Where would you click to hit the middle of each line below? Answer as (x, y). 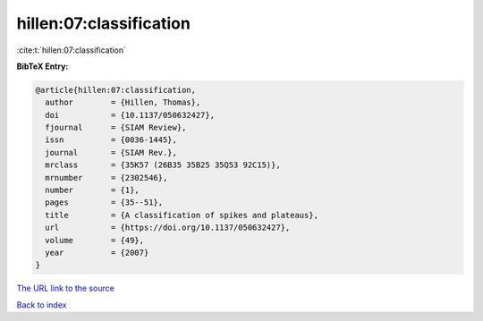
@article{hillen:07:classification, (116, 90)
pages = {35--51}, (104, 203)
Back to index (42, 305)
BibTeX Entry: (42, 66)
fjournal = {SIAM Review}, (116, 128)
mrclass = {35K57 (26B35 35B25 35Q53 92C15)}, (163, 165)
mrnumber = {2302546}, (106, 177)
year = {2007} (97, 253)
